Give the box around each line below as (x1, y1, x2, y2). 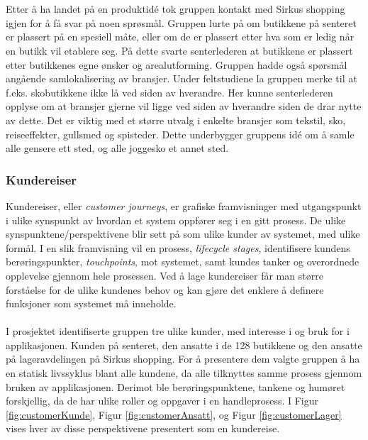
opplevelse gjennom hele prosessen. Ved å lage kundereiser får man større (6, 268, 323, 282)
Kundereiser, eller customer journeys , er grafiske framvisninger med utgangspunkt (6, 198, 362, 213)
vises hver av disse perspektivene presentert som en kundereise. (6, 421, 280, 436)
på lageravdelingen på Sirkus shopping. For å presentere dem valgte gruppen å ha (6, 351, 360, 366)
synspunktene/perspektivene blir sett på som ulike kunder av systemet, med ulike (6, 226, 360, 241)
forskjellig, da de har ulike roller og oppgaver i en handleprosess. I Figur (6, 393, 319, 408)
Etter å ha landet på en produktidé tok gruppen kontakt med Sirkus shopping (6, 1, 345, 16)
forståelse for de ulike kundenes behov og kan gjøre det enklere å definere (6, 282, 324, 297)
